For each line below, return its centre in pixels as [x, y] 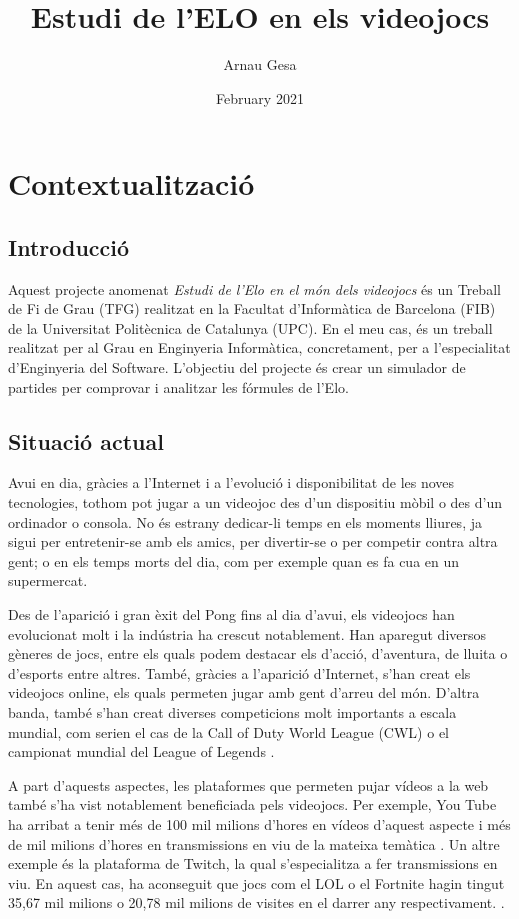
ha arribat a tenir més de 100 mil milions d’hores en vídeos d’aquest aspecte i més [259, 823]
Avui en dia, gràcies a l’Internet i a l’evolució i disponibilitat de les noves [231, 482]
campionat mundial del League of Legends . [141, 751]
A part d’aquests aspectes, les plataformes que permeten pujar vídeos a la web [248, 784]
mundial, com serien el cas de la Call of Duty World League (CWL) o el [228, 731]
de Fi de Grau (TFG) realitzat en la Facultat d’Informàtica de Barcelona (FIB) [252, 308]
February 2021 [260, 97]
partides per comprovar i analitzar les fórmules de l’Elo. [178, 386]
